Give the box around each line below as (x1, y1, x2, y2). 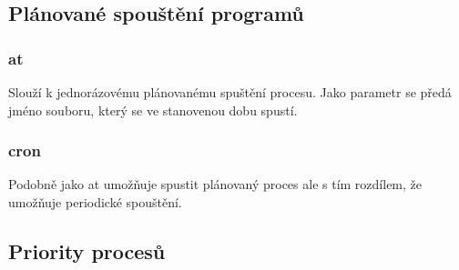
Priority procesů (8, 236, 166, 265)
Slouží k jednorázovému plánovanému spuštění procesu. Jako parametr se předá (8, 83, 452, 101)
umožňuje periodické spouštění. (8, 193, 182, 211)
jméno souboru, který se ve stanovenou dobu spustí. (8, 100, 298, 119)
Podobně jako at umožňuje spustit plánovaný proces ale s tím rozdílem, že (8, 175, 423, 194)
